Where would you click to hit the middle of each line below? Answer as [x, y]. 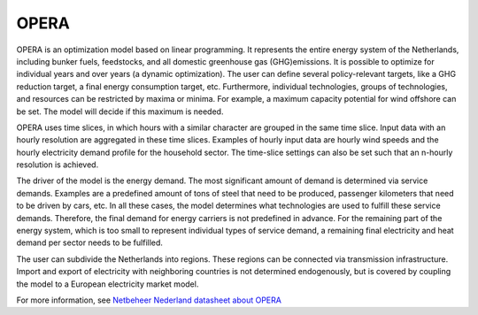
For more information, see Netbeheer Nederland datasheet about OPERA [149, 300]
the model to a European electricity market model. [108, 284]
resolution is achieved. [58, 165]
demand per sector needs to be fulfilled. [90, 242]
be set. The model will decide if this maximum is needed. [120, 111]
